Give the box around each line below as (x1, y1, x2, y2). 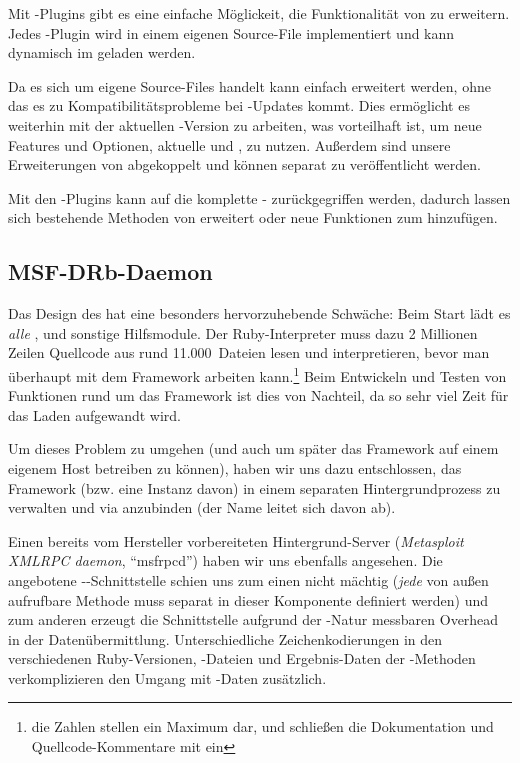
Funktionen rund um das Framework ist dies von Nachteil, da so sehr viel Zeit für (8, 385, 509, 406)
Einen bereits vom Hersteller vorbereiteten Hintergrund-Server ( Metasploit (8, 530, 464, 551)
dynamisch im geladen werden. (8, 42, 196, 63)
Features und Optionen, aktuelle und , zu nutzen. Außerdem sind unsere (8, 134, 451, 155)
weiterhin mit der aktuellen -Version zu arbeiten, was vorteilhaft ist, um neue (8, 114, 482, 135)
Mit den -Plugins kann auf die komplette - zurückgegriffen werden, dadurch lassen (8, 187, 511, 208)
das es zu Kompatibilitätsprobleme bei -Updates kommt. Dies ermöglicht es (8, 95, 470, 116)
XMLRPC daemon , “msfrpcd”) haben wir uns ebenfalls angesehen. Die (8, 550, 443, 571)
